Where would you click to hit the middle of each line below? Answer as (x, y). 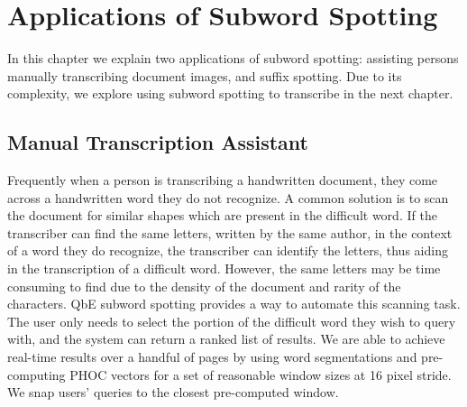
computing (37, 374)
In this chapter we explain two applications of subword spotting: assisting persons (233, 58)
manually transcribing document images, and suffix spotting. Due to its (205, 75)
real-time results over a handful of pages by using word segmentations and (212, 357)
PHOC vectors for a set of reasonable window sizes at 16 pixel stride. (261, 374)
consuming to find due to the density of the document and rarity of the (204, 286)
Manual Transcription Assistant (158, 142)
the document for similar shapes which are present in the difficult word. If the (222, 215)
